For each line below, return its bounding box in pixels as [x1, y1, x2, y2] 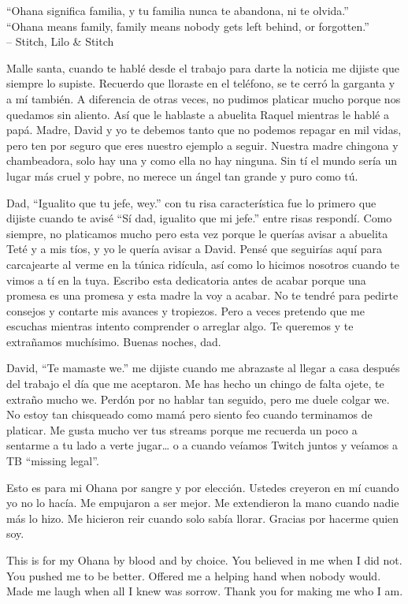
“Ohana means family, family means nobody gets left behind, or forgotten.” [6, 17, 369, 34]
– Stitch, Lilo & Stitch [6, 33, 114, 50]
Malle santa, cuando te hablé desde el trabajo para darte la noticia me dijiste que [6, 59, 399, 76]
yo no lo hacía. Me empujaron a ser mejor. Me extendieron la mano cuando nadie [6, 494, 399, 511]
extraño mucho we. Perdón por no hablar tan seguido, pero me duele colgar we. [6, 390, 390, 407]
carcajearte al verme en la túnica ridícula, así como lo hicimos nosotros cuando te [6, 255, 400, 272]
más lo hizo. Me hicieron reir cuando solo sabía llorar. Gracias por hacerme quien [6, 509, 399, 526]
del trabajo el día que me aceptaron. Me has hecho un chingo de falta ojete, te [6, 375, 384, 392]
